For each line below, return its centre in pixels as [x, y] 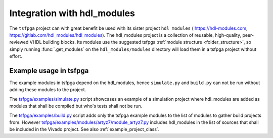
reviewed [19, 42]
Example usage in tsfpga [49, 71]
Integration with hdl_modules [72, 13]
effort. [16, 56]
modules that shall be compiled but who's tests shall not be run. [76, 106]
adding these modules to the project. [48, 90]
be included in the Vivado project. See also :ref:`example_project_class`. [84, 129]
